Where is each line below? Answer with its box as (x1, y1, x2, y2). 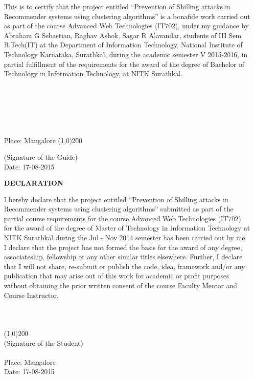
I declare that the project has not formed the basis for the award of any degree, (4, 242, 242, 252)
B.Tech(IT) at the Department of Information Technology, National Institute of (4, 40, 243, 50)
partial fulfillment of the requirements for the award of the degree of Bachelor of (4, 59, 244, 69)
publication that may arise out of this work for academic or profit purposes (4, 271, 229, 281)
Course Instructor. (4, 290, 59, 300)
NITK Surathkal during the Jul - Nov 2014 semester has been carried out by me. (4, 232, 247, 243)
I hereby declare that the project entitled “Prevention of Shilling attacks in (4, 194, 229, 204)
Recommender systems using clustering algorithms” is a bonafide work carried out (4, 11, 250, 21)
